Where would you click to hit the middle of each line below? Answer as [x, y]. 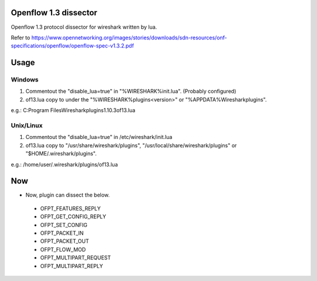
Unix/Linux [27, 125]
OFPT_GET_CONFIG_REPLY [73, 216]
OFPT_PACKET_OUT [65, 241]
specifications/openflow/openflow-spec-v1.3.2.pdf [72, 46]
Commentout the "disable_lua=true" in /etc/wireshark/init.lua [99, 137]
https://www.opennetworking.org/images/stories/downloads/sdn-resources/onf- [129, 38]
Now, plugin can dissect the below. [68, 195]
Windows [25, 80]
